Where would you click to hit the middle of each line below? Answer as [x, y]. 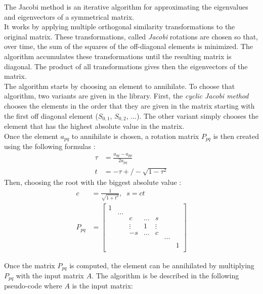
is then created [236, 136]
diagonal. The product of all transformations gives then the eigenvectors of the [126, 66]
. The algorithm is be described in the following [165, 276]
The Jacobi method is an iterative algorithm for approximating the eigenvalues [126, 7]
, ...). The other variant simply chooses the [192, 115]
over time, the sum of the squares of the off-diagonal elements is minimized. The [128, 46]
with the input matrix [50, 276]
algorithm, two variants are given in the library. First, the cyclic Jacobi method [126, 96]
